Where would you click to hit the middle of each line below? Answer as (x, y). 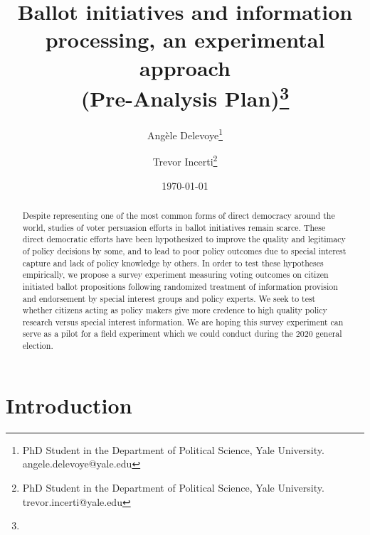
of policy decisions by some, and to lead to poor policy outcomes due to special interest (184, 250)
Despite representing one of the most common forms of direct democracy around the (179, 215)
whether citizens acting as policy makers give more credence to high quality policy (175, 310)
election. (38, 346)
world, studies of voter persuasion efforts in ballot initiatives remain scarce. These (174, 227)
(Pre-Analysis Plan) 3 (185, 97)
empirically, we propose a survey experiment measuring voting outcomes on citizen (175, 275)
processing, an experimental (185, 39)
